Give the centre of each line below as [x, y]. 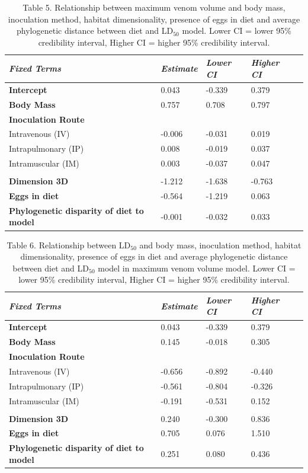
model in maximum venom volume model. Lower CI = [197, 268]
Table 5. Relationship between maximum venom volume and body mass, [154, 7]
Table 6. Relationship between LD [69, 245]
